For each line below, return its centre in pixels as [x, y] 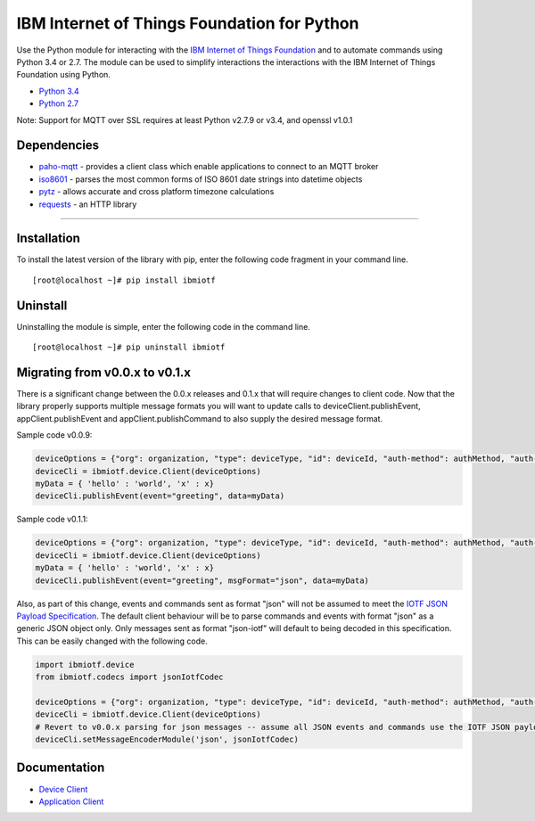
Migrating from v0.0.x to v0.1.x [104, 372]
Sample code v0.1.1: [52, 519]
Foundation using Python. [64, 75]
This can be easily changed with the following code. [112, 641]
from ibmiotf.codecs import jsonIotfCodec [129, 677]
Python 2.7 [59, 103]
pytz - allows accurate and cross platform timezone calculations [156, 192]
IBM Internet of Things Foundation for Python [188, 23]
